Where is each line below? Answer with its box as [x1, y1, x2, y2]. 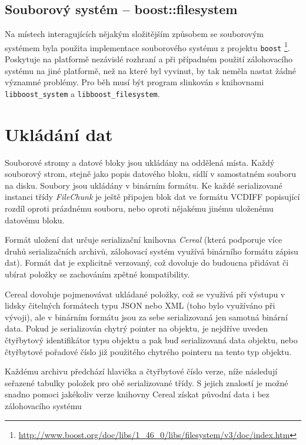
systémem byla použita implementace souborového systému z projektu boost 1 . [5, 39, 290, 53]
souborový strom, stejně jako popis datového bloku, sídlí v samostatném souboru [5, 168, 297, 180]
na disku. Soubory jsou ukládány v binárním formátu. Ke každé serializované [5, 179, 282, 191]
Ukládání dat [5, 122, 113, 146]
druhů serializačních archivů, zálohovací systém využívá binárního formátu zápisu [5, 245, 298, 257]
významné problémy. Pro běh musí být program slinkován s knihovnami [5, 76, 264, 88]
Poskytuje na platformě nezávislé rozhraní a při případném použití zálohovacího [5, 53, 293, 65]
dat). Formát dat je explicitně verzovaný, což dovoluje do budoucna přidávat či [5, 256, 289, 269]
